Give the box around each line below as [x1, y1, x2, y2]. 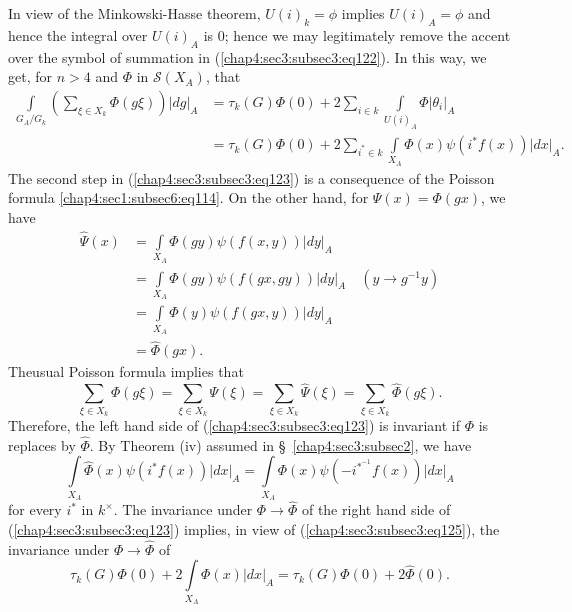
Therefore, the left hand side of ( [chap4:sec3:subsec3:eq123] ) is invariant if [8, 414, 461, 435]
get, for [8, 66, 52, 87]
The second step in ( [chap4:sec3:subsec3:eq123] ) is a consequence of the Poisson [8, 167, 495, 188]
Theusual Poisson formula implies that [8, 361, 244, 382]
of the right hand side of [301, 499, 451, 520]
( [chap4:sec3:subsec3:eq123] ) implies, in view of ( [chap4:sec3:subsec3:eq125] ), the [8, 518, 500, 539]
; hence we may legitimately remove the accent [224, 24, 511, 45]
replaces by [8, 434, 76, 455]
